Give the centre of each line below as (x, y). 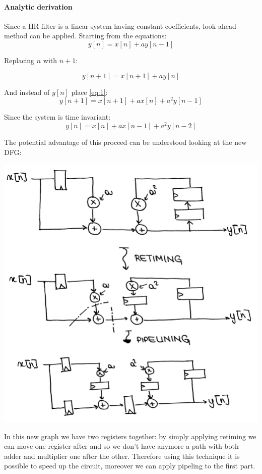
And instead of (27, 92)
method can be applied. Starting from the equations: (85, 36)
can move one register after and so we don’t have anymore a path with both (121, 446)
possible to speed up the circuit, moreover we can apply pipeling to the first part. (130, 466)
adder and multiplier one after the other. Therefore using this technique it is (122, 456)
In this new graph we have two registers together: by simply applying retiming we (130, 436)
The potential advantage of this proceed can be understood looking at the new (125, 142)
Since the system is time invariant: (57, 117)
